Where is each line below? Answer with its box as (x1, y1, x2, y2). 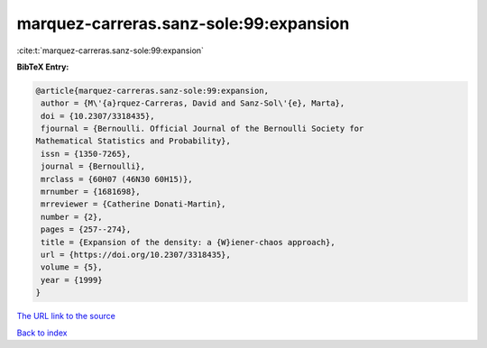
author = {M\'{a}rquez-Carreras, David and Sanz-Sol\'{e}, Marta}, (41, 98, 345, 108)
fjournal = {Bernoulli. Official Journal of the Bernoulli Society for (41, 124, 364, 134)
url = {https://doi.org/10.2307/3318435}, (41, 250, 232, 260)
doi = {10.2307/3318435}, (41, 111, 155, 121)
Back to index (16, 327, 68, 338)
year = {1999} (41, 275, 103, 285)
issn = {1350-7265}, (41, 149, 132, 159)
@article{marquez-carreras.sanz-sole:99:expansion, (35, 86, 270, 96)
